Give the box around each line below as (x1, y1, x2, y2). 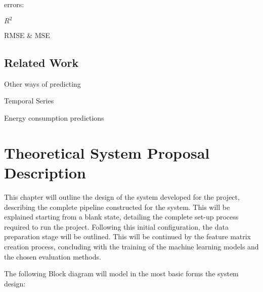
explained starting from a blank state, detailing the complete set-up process (4, 211, 239, 222)
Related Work (4, 55, 79, 70)
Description (4, 162, 86, 183)
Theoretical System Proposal (4, 142, 210, 163)
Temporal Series (4, 95, 54, 106)
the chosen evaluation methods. (4, 251, 101, 262)
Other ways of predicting (4, 78, 81, 89)
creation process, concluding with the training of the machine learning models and (4, 241, 259, 251)
